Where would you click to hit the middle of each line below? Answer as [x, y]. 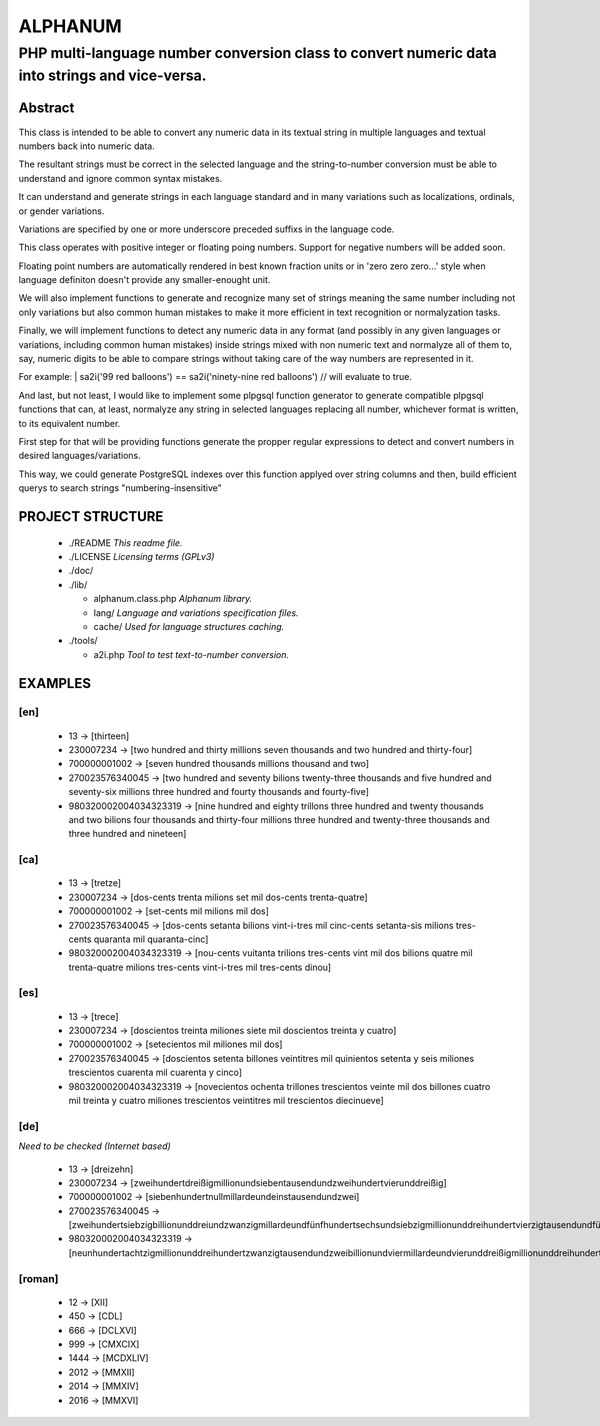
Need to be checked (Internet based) [95, 1146]
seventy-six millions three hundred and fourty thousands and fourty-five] [219, 792]
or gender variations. [61, 211]
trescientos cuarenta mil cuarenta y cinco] [155, 1072]
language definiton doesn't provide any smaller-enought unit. [144, 280]
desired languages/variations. [80, 456]
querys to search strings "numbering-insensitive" [120, 488]
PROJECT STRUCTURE [91, 516]
